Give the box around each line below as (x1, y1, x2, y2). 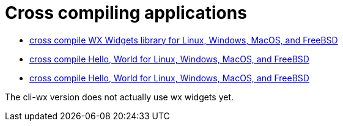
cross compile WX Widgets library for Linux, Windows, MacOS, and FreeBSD (29, 34, 338, 45)
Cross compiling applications (5, 2, 247, 23)
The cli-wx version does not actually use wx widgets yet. (5, 91, 234, 102)
